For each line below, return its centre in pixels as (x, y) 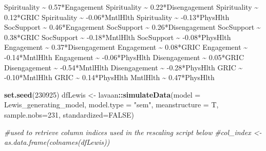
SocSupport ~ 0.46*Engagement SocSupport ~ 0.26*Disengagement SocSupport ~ (132, 27)
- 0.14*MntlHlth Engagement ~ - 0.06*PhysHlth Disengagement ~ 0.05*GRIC (124, 57)
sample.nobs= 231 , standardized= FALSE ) (69, 114)
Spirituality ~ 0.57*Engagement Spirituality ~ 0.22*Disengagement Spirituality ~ (131, 7)
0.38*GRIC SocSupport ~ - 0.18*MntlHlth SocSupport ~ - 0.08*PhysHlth (118, 37)
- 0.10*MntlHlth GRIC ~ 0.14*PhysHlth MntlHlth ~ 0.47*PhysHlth (109, 77)
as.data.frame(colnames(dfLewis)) (57, 142)
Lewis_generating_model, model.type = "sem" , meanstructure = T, (111, 105)
